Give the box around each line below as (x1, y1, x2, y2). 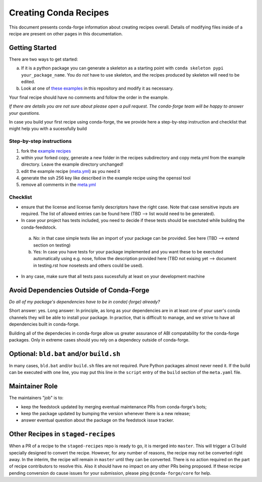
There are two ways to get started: (9, 56, 78, 62)
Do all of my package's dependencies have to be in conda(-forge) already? (9, 299, 160, 305)
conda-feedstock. (21, 224, 57, 230)
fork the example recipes (21, 148, 71, 154)
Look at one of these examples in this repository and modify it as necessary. (21, 85, 174, 92)
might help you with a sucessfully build (9, 126, 87, 132)
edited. (21, 79, 35, 85)
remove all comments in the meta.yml (21, 182, 97, 187)
